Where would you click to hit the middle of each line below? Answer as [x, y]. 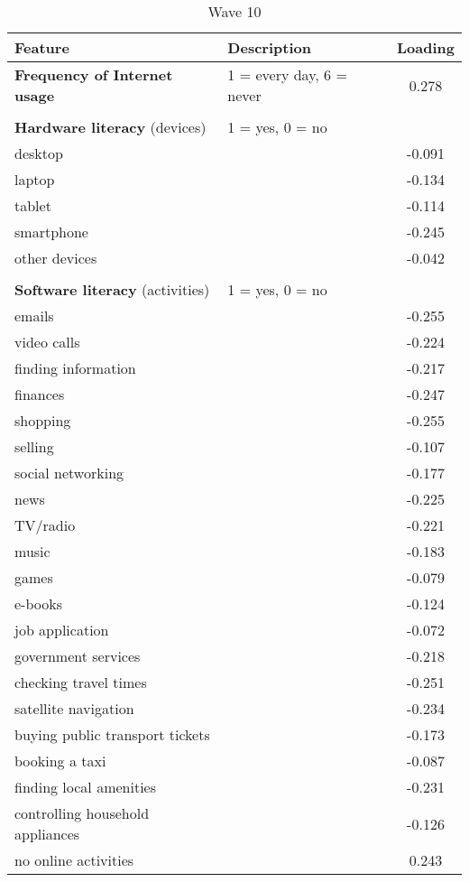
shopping [43, 420]
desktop [39, 153]
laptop [35, 179]
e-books [38, 603]
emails [34, 316]
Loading [426, 47]
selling [34, 446]
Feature [42, 47]
